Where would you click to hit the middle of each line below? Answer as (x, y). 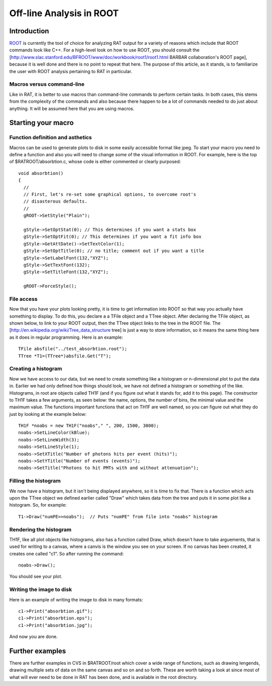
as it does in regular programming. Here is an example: (66, 337)
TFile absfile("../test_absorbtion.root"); (73, 349)
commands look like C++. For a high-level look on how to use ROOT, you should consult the (105, 50)
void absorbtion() (41, 173)
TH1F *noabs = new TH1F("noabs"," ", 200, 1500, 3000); (89, 426)
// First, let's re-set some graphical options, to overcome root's (110, 195)
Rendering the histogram (40, 529)
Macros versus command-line (47, 84)
